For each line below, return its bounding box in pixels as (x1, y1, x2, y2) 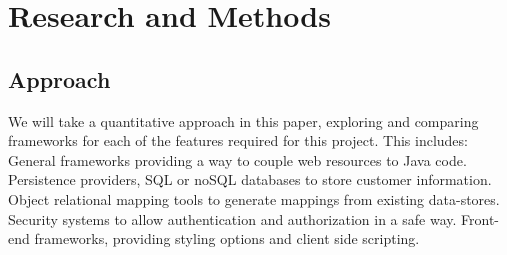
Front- (461, 208, 500, 229)
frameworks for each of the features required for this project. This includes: (8, 130, 468, 151)
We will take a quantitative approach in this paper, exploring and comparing (8, 110, 479, 131)
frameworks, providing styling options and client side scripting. (34, 228, 420, 249)
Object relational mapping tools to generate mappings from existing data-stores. (8, 188, 500, 209)
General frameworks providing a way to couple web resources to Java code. (8, 149, 467, 170)
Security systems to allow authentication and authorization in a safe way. (8, 208, 457, 229)
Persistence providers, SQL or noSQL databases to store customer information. (8, 169, 492, 190)
